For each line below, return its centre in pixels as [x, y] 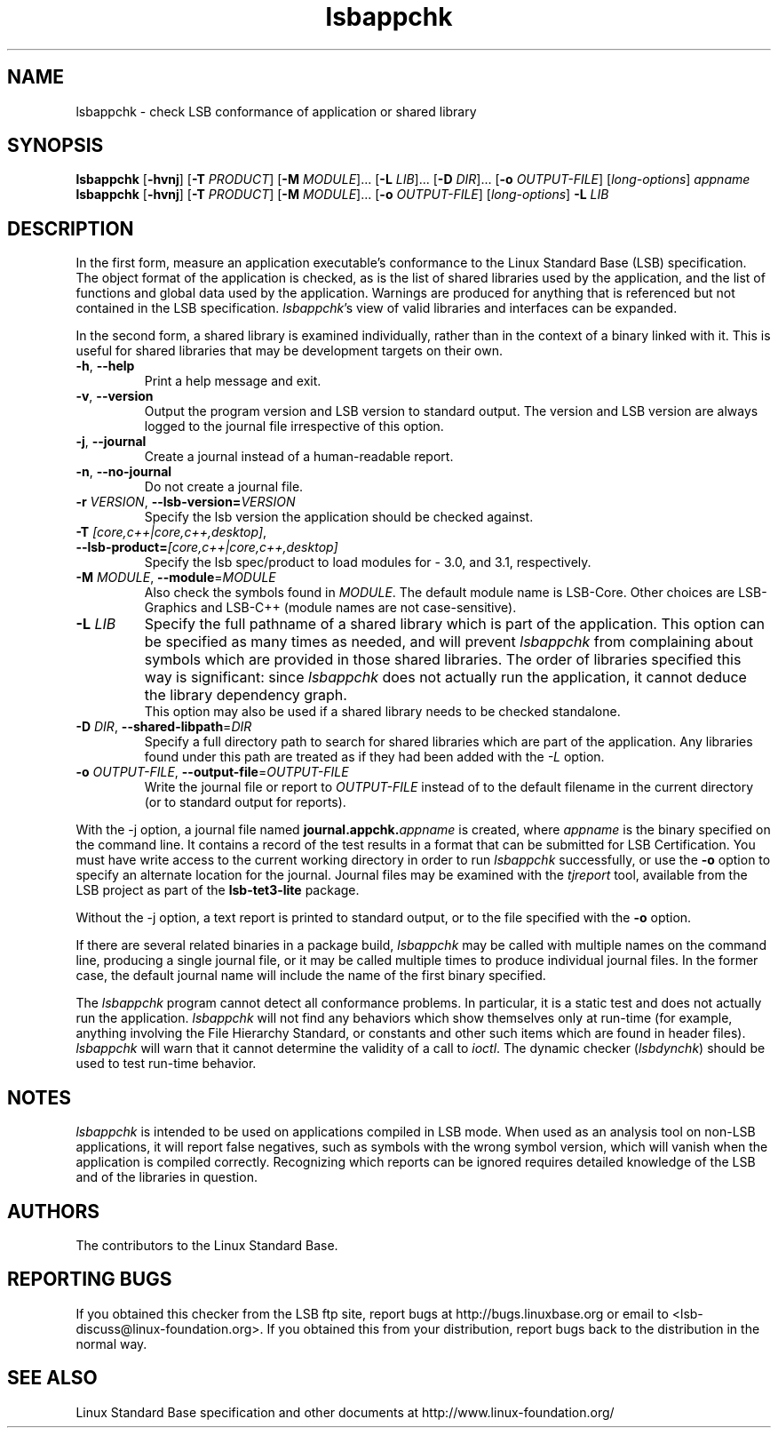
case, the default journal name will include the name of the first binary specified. [311, 976]
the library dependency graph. [246, 695]
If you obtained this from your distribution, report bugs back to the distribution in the [513, 1328]
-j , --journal [111, 442]
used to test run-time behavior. [166, 1064]
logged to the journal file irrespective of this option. [294, 427]
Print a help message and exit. [233, 381]
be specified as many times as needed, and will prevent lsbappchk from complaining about [449, 642]
